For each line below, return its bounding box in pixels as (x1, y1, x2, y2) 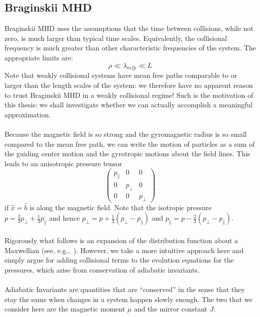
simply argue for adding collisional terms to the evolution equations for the (4, 255, 234, 265)
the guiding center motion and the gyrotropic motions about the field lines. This (4, 148, 251, 159)
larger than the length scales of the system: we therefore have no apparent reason (4, 79, 253, 90)
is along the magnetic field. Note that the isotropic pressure (29, 202, 212, 212)
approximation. (4, 109, 51, 119)
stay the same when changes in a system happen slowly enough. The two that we (4, 294, 253, 304)
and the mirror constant (134, 304, 208, 314)
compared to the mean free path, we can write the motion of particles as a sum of (4, 138, 255, 149)
